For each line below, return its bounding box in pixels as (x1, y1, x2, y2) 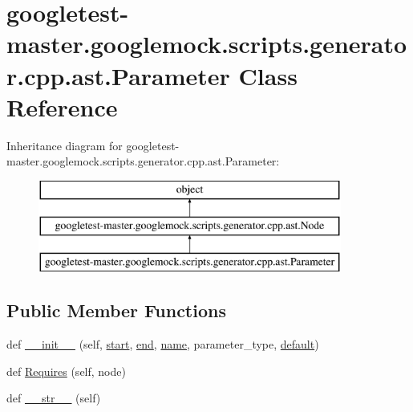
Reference (6, 90, 118, 123)
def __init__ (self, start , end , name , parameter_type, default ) (6, 336, 319, 353)
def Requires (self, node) (6, 362, 126, 379)
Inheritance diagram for (6, 137, 123, 153)
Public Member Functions (6, 298, 226, 323)
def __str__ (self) (6, 390, 101, 406)
